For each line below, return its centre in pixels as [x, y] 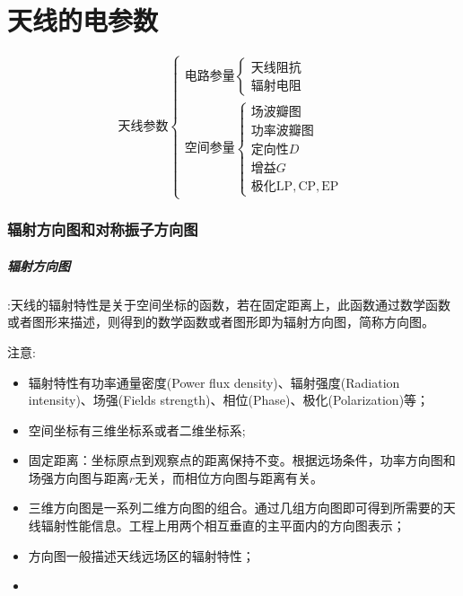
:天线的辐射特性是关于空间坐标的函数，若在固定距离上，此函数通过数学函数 [229, 304]
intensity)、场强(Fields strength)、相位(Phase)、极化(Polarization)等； [229, 400]
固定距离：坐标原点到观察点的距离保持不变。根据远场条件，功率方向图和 [242, 460]
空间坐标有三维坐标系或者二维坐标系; [137, 429]
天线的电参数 [83, 20]
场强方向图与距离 [79, 477]
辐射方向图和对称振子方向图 [103, 229]
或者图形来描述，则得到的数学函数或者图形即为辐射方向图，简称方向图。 [221, 322]
